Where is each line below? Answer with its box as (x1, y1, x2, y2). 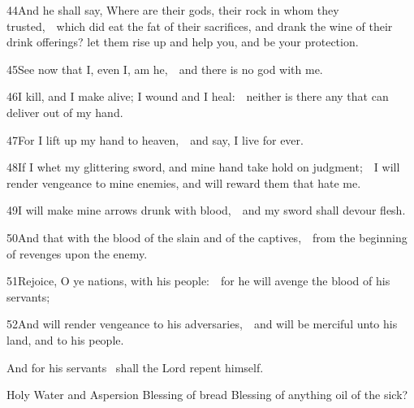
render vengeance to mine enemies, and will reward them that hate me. (6, 174, 361, 191)
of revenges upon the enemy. (6, 245, 148, 262)
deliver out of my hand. (6, 103, 123, 120)
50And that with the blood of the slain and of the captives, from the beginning (6, 228, 408, 245)
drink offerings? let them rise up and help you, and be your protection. (6, 33, 359, 50)
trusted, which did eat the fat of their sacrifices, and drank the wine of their (6, 17, 393, 34)
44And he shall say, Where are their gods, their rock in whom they (6, 2, 339, 18)
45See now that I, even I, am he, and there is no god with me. (6, 60, 323, 77)
